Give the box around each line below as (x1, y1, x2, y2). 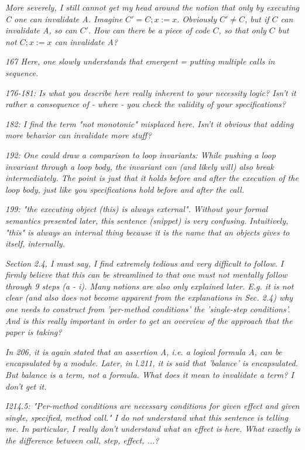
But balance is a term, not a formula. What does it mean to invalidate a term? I (5, 369, 294, 381)
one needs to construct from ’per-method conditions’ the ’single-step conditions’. (5, 303, 290, 315)
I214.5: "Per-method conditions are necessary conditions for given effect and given (5, 400, 300, 412)
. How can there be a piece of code (88, 24, 210, 36)
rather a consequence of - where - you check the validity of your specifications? (5, 98, 286, 110)
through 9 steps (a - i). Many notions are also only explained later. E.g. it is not (5, 279, 294, 292)
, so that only (218, 24, 266, 36)
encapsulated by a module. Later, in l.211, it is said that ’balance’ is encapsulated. (5, 357, 298, 369)
